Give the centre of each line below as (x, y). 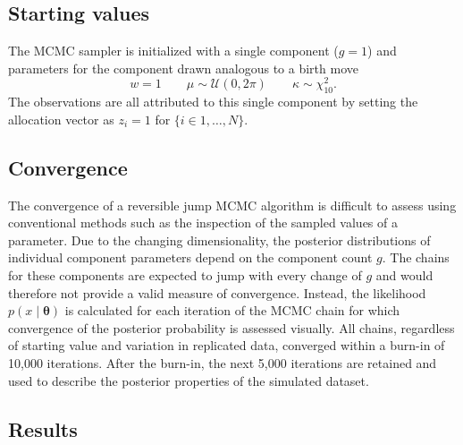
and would (404, 275)
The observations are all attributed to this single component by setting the (213, 102)
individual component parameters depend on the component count (190, 257)
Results (43, 428)
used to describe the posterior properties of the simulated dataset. (189, 380)
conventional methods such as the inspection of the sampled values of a (203, 222)
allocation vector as (61, 119)
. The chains (416, 257)
